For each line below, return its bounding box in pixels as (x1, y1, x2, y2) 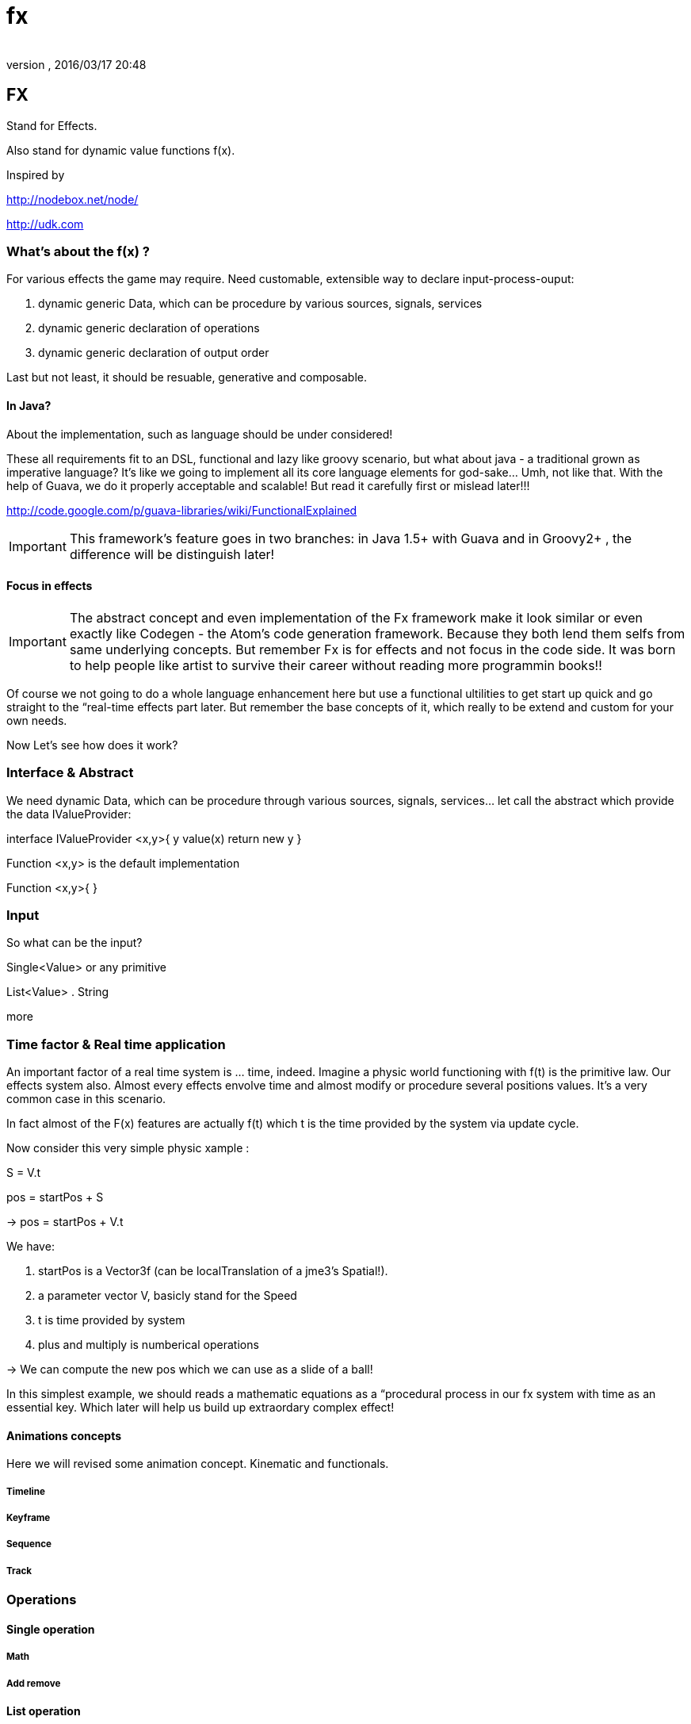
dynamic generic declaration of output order (38, 346, 269, 360)
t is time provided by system (38, 1313, 185, 1327)
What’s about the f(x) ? (6, 243, 150, 259)
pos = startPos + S (6, 1190, 104, 1205)
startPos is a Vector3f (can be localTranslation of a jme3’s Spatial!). (38, 1264, 388, 1278)
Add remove (6, 1677, 61, 1689)
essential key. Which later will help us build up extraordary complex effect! (6, 1400, 395, 1415)
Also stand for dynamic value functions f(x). (6, 143, 235, 157)
